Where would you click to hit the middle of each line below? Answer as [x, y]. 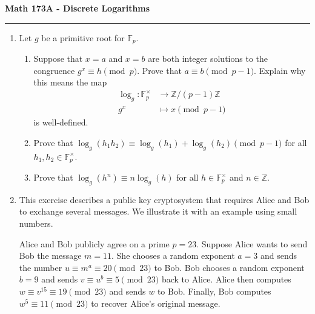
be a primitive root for [83, 37]
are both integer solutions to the [208, 58]
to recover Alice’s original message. [156, 303]
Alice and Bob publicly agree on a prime [94, 243]
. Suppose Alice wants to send [252, 243]
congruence [54, 70]
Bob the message [50, 256]
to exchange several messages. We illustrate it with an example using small [158, 211]
